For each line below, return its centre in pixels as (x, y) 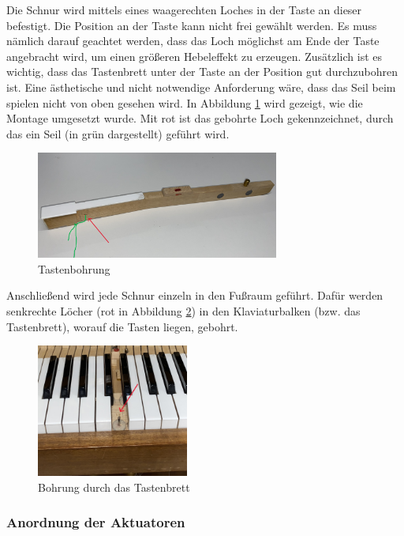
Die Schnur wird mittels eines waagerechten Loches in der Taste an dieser (184, 9)
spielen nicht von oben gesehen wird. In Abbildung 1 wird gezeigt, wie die (185, 102)
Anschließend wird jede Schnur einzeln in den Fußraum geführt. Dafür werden (195, 295)
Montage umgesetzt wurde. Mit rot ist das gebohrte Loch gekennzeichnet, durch (200, 118)
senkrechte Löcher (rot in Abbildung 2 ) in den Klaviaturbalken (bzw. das (183, 310)
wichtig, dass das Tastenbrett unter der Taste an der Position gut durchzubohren (202, 72)
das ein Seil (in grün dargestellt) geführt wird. (118, 133)
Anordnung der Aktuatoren (96, 522)
